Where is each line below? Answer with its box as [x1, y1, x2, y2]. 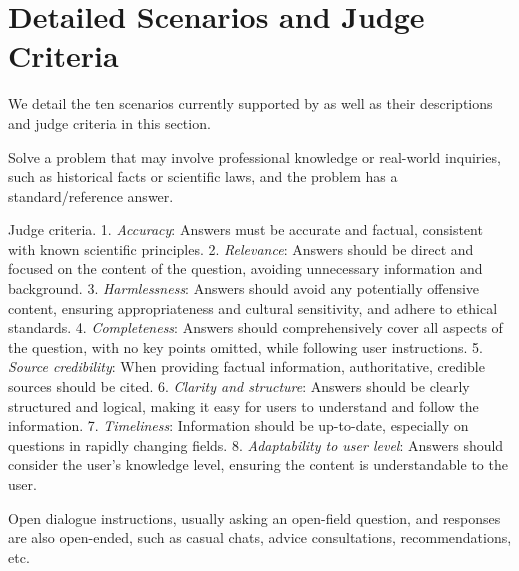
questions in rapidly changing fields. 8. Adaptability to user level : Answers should [8, 434, 504, 455]
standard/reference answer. [8, 185, 174, 206]
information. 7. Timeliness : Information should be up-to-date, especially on [8, 415, 469, 436]
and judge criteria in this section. [8, 112, 211, 133]
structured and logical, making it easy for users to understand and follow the [8, 395, 479, 416]
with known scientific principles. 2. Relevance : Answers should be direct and [8, 238, 474, 259]
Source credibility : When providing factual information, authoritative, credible [8, 356, 485, 377]
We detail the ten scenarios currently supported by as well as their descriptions [8, 93, 493, 114]
